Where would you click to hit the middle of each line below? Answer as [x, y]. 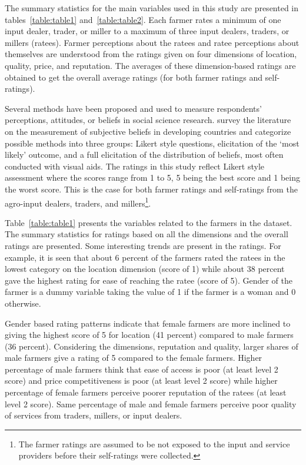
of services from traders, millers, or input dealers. [94, 415]
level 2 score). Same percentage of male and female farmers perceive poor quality [151, 403]
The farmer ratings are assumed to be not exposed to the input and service [154, 444]
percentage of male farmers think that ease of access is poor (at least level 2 [142, 369]
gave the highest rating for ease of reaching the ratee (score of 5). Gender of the [149, 280]
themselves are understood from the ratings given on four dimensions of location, [151, 54]
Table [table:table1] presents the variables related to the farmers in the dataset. [149, 222]
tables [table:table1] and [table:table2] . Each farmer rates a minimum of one [143, 19]
